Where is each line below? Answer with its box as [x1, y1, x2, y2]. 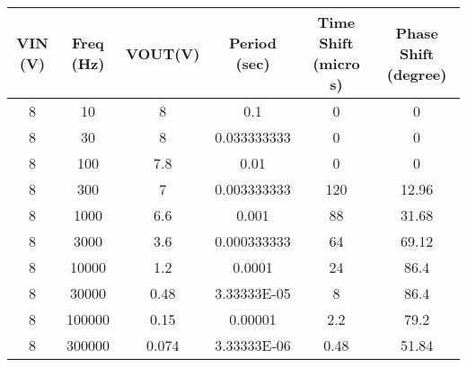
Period [228, 32, 278, 53]
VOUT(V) [126, 42, 200, 64]
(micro [313, 53, 360, 74]
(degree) [386, 63, 447, 84]
